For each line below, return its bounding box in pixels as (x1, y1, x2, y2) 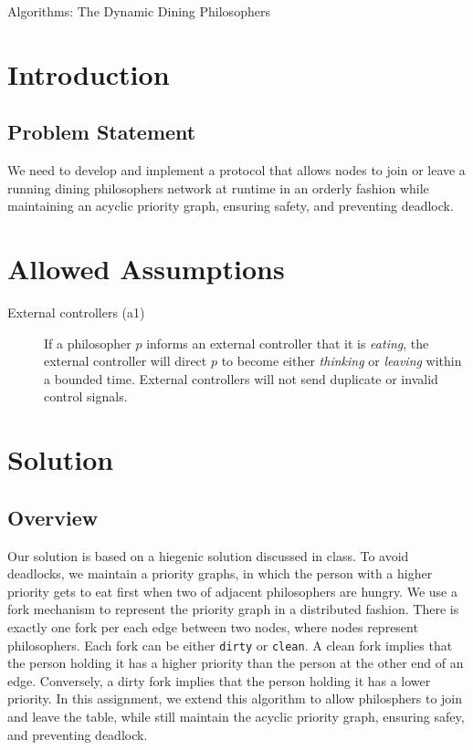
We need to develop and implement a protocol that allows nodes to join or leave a (7, 161, 466, 180)
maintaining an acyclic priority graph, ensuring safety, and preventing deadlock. (7, 196, 454, 215)
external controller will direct (44, 351, 207, 370)
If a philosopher (44, 333, 131, 352)
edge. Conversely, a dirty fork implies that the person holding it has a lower (7, 671, 431, 690)
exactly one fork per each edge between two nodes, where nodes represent (7, 618, 418, 636)
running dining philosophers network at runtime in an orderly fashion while (7, 178, 429, 197)
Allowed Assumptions (7, 250, 285, 287)
